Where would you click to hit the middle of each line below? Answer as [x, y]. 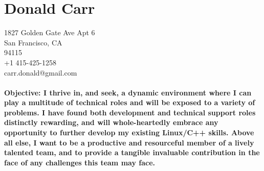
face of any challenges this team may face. [80, 162]
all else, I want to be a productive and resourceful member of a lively [129, 142]
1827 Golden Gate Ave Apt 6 [50, 32]
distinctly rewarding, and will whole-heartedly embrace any [111, 122]
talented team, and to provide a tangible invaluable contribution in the [132, 152]
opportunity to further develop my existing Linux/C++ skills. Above [129, 132]
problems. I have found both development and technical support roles [130, 112]
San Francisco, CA [33, 42]
